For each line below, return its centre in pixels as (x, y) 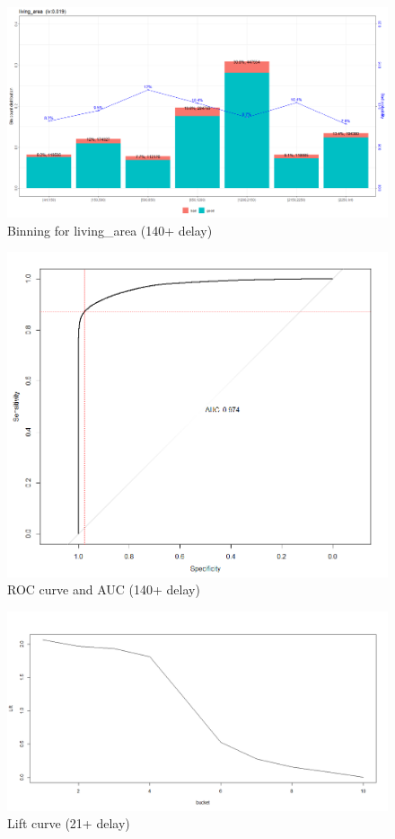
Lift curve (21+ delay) (69, 823)
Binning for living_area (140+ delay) (110, 230)
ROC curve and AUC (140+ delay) (104, 589)
